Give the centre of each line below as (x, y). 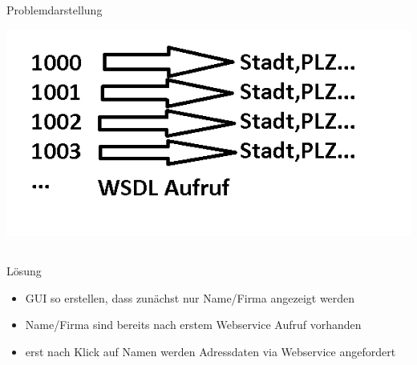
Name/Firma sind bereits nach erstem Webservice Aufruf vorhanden (193, 325)
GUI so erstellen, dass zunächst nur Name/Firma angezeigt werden (190, 297)
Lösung (24, 271)
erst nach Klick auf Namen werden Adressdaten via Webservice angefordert (211, 351)
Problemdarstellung (55, 10)
